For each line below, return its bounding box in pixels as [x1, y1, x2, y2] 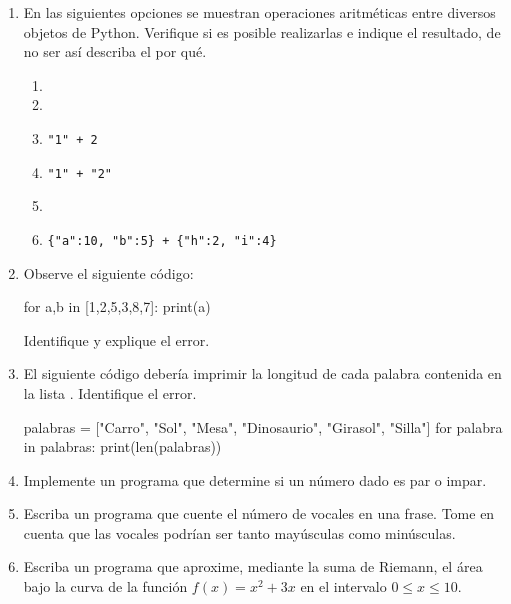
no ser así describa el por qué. [23, 41, 207, 62]
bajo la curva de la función [23, 576, 188, 597]
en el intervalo [300, 576, 387, 597]
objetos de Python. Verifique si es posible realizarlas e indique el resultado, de [23, 21, 501, 42]
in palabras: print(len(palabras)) [23, 436, 222, 457]
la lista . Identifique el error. [23, 382, 197, 403]
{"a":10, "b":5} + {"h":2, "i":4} [47, 233, 277, 248]
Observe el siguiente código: [23, 262, 194, 283]
